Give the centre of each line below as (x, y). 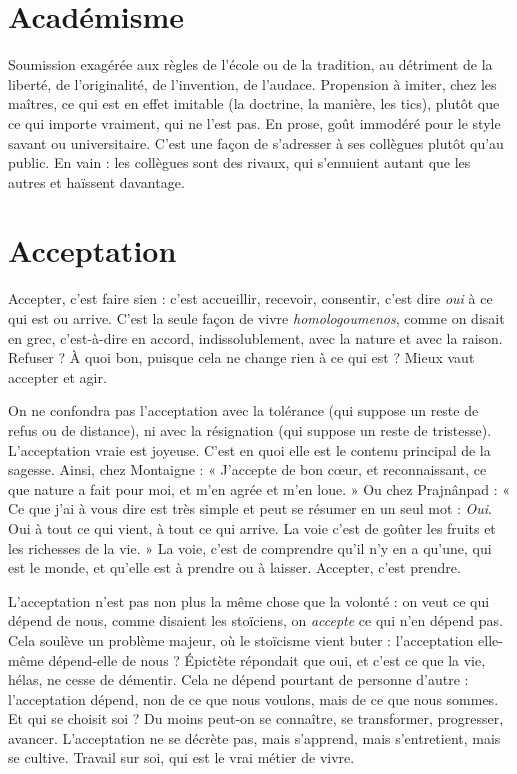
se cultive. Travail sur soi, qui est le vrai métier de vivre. (181, 757)
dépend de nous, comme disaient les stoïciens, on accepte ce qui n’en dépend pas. (255, 620)
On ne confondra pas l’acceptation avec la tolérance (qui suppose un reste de (243, 410)
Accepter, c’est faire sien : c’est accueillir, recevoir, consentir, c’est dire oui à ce (250, 298)
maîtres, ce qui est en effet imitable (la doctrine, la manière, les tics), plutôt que (254, 103)
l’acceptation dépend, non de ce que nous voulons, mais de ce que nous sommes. (253, 698)
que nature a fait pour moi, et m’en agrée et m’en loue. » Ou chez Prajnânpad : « (259, 488)
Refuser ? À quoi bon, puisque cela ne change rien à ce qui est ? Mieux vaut (241, 357)
